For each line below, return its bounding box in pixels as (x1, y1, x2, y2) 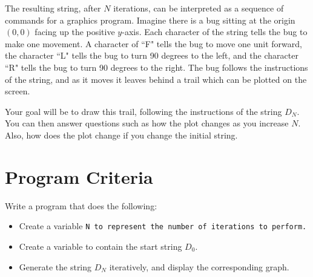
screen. (5, 85, 30, 97)
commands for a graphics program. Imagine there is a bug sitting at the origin (5, 13, 295, 26)
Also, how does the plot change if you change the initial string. (5, 128, 238, 141)
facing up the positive (35, 25, 115, 38)
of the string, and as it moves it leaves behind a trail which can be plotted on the (5, 73, 307, 85)
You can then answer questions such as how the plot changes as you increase (5, 117, 289, 129)
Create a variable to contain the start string (19, 240, 182, 252)
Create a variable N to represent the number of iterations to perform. (19, 220, 307, 232)
